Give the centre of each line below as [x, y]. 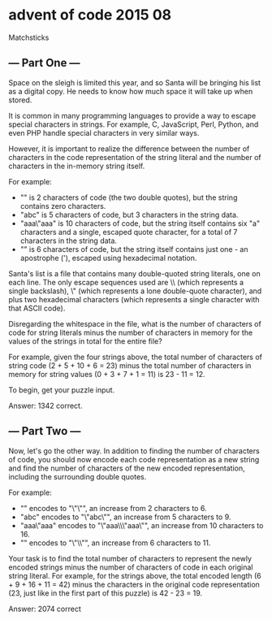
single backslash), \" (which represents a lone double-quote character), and [135, 291]
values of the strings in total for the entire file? [85, 341]
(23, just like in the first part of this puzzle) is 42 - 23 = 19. [106, 593]
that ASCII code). [37, 308]
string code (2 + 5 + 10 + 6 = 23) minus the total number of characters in [130, 365]
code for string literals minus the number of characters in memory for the [131, 332]
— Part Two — [45, 431]
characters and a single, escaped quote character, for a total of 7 [129, 232]
